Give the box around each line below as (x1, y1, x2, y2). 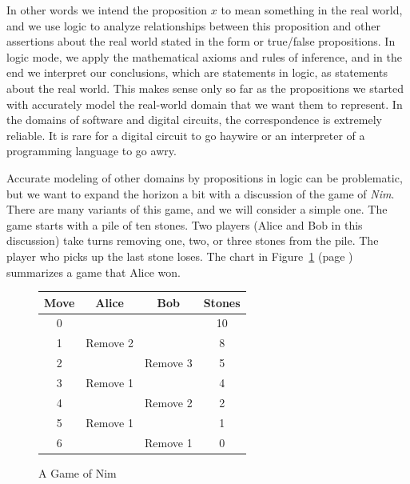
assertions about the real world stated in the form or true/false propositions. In (6, 33, 396, 50)
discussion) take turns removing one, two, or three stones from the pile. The (6, 232, 379, 249)
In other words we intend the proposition (6, 2, 208, 18)
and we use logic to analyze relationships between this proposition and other (6, 17, 380, 34)
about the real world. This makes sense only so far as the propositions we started (6, 79, 404, 96)
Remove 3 (145, 354, 193, 371)
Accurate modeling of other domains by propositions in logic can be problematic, (6, 169, 403, 186)
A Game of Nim (38, 464, 117, 481)
